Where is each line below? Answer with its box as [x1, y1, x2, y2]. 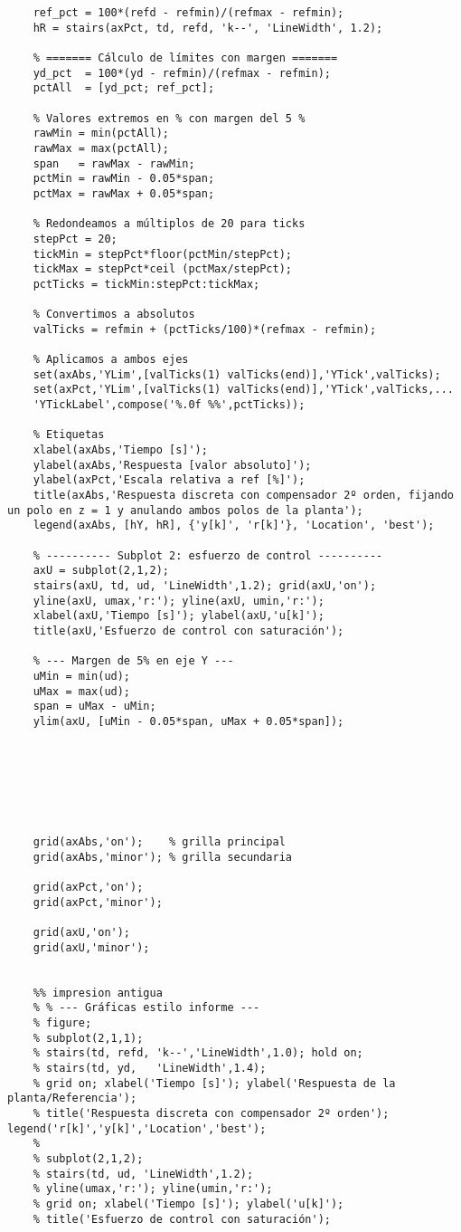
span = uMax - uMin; [33, 700, 156, 713]
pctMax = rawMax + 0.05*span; [33, 186, 215, 200]
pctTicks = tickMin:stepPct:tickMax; [33, 277, 260, 291]
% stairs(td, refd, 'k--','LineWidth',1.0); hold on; [33, 1046, 363, 1060]
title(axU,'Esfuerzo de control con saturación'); [33, 624, 344, 637]
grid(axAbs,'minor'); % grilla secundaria [33, 850, 292, 864]
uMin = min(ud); [33, 669, 131, 683]
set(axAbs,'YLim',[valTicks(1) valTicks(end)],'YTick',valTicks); [33, 368, 441, 381]
